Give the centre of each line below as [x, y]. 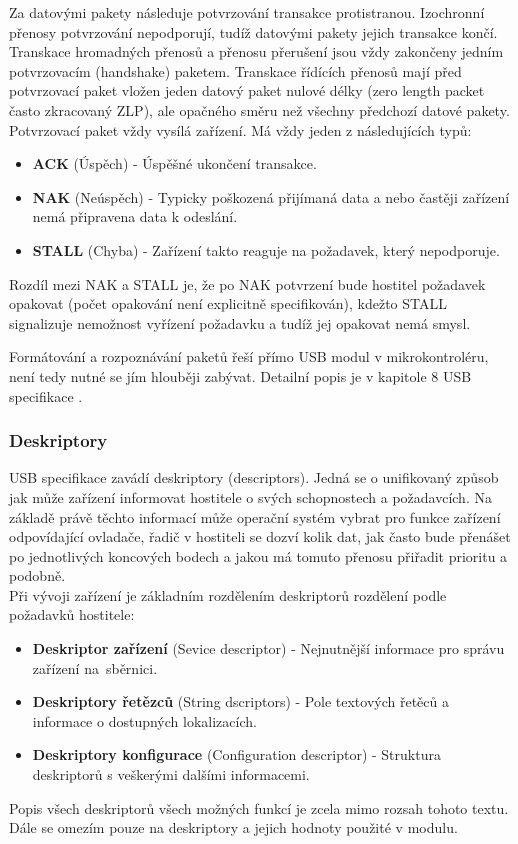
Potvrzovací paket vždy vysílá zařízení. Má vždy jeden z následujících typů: [240, 129]
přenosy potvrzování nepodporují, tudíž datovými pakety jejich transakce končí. [253, 31]
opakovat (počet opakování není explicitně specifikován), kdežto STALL [228, 303]
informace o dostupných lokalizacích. [144, 720]
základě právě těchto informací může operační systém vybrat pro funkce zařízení [255, 516]
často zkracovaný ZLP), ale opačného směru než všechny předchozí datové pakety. [259, 109]
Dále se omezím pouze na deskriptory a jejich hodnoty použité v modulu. [233, 827]
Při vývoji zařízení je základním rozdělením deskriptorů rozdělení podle [228, 594]
